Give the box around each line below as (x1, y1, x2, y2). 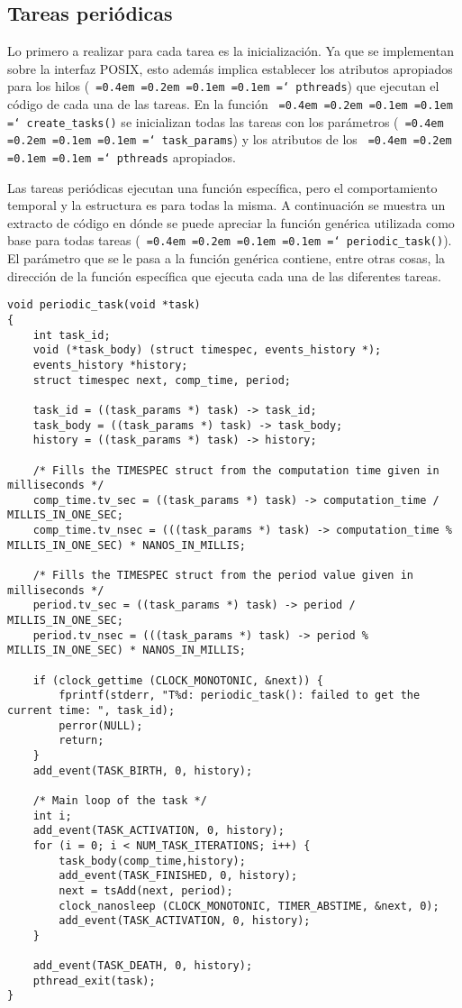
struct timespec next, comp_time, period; (32, 373, 291, 387)
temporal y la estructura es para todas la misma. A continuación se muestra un (7, 196, 446, 215)
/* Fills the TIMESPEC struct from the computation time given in (32, 463, 439, 477)
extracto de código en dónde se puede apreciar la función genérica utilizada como (7, 213, 455, 232)
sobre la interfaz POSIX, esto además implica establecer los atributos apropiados (7, 59, 453, 78)
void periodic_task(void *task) (7, 298, 201, 312)
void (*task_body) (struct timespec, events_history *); (32, 344, 382, 357)
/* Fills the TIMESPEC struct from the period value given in (32, 569, 414, 582)
